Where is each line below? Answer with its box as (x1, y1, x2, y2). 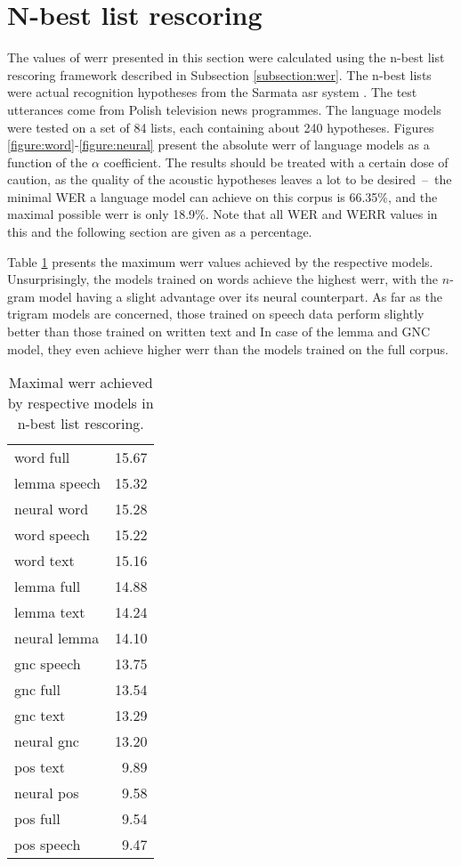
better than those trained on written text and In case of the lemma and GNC (7, 322, 431, 341)
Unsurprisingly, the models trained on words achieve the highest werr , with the (7, 270, 439, 288)
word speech (14, 524, 91, 546)
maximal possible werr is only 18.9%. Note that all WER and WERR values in (7, 205, 438, 223)
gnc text (14, 705, 66, 726)
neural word (14, 498, 89, 520)
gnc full (14, 679, 61, 700)
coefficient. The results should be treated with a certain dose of (103, 152, 449, 171)
